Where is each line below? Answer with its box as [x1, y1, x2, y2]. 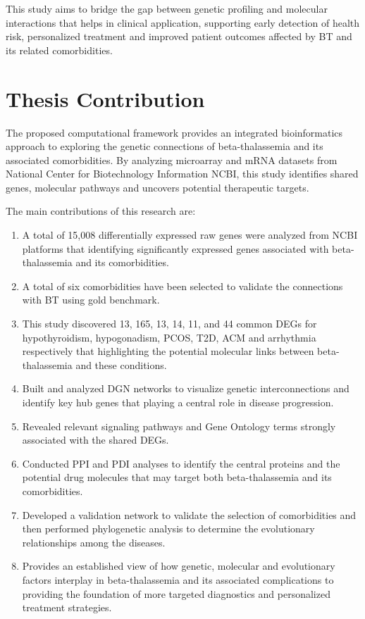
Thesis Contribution [6, 84, 205, 113]
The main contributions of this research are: [6, 204, 196, 218]
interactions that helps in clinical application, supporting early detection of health [6, 15, 360, 30]
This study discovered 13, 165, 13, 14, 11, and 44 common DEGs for [22, 316, 317, 331]
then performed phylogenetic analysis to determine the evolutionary [22, 521, 315, 536]
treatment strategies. [22, 600, 112, 615]
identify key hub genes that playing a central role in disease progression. [22, 395, 334, 409]
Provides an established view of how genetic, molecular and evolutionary [22, 558, 335, 573]
